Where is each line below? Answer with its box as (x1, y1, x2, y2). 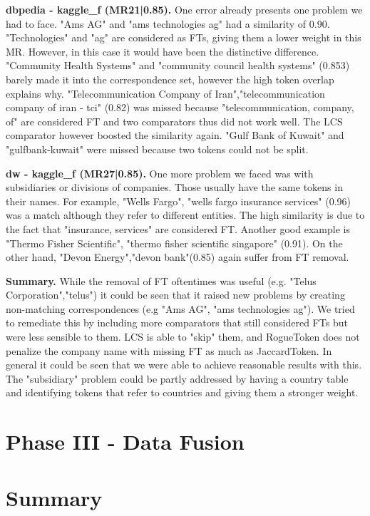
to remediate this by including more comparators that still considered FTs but (6, 315, 348, 330)
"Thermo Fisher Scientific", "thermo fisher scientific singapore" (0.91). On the (6, 235, 343, 250)
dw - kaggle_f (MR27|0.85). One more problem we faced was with (6, 165, 314, 180)
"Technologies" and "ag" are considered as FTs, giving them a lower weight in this (6, 30, 361, 45)
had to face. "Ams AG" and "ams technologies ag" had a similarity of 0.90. (6, 16, 330, 31)
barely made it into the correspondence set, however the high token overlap (6, 71, 334, 86)
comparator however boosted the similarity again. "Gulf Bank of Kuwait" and (6, 128, 344, 143)
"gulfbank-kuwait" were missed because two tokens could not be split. (6, 141, 309, 156)
